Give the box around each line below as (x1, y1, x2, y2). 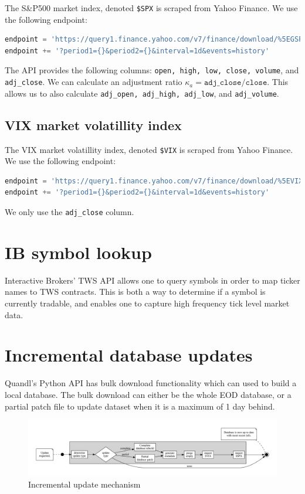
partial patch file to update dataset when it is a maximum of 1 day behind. (5, 400, 275, 412)
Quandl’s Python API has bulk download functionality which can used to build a (5, 377, 297, 389)
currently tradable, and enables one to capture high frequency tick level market (5, 297, 290, 309)
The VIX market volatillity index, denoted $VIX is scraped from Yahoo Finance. (5, 143, 293, 155)
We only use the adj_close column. (5, 206, 134, 218)
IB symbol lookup (5, 240, 152, 264)
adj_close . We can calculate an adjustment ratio (5, 76, 182, 88)
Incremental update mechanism (28, 478, 141, 490)
